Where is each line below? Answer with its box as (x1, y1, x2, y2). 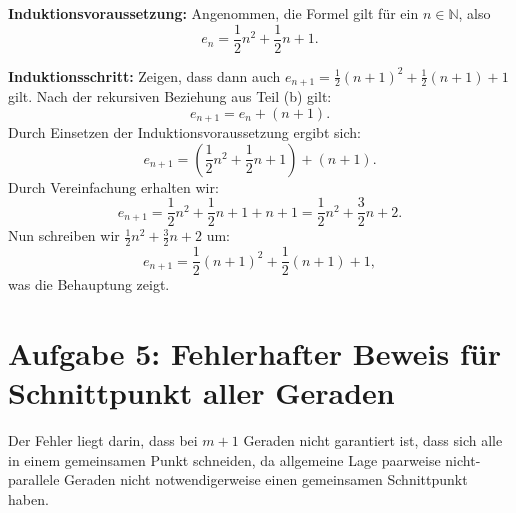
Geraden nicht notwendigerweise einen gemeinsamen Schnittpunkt (64, 469, 468, 490)
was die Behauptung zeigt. (8, 274, 170, 295)
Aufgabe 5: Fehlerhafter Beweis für (8, 333, 501, 374)
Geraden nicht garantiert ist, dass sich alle (243, 430, 503, 451)
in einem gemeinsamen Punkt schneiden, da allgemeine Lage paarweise (8, 449, 441, 470)
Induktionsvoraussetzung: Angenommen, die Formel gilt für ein (8, 3, 419, 23)
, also (458, 3, 491, 23)
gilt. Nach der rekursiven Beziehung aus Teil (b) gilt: (8, 86, 332, 107)
